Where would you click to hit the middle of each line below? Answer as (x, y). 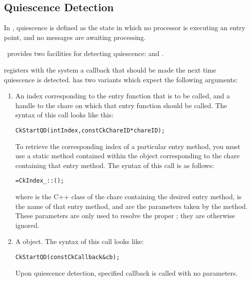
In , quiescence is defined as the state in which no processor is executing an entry (125, 28)
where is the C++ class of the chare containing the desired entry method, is (128, 197)
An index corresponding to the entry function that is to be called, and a (123, 96)
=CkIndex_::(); (40, 181)
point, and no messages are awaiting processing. (75, 37)
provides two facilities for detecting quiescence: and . (85, 53)
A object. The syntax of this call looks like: (80, 241)
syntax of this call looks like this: (64, 115)
